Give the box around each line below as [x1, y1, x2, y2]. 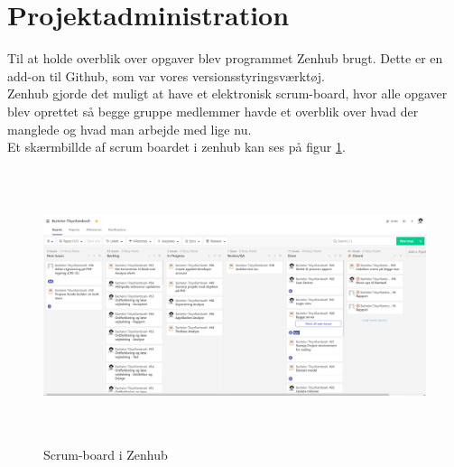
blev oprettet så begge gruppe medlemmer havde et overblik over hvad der [7, 101, 419, 120]
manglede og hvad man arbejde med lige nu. [7, 119, 252, 138]
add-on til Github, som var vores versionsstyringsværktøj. [7, 66, 325, 85]
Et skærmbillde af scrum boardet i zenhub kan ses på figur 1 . [7, 137, 346, 156]
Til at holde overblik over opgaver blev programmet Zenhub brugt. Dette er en [7, 49, 443, 68]
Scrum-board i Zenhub [43, 444, 168, 463]
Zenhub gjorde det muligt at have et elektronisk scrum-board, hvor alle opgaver [7, 84, 448, 103]
